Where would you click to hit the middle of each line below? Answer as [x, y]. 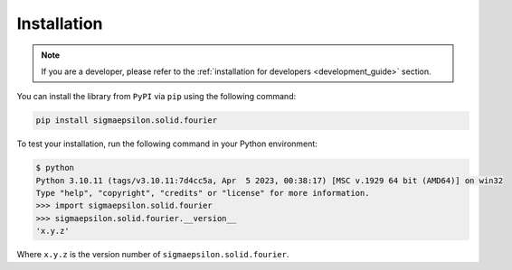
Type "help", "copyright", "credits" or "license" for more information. [203, 193]
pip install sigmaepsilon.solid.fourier [126, 121]
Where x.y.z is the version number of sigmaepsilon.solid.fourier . [153, 255]
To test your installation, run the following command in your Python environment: [167, 144]
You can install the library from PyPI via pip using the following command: [156, 97]
